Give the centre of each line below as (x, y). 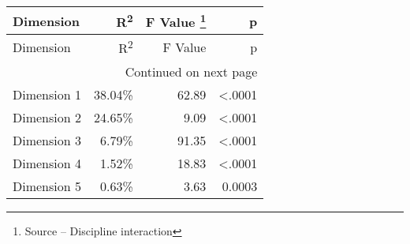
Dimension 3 (47, 140)
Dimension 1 (47, 94)
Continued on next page (191, 71)
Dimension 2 (47, 117)
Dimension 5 (47, 186)
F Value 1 (176, 21)
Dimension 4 (47, 163)
